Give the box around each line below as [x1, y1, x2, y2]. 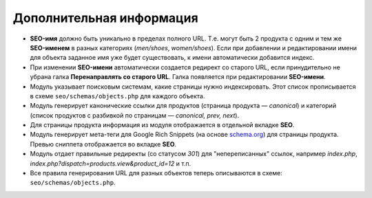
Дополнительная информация [12, 10, 199, 25]
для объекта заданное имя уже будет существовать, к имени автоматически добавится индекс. [30, 54, 315, 62]
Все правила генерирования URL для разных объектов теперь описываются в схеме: [30, 169, 282, 177]
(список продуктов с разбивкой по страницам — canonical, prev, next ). [30, 111, 240, 120]
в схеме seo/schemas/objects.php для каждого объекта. [30, 91, 205, 100]
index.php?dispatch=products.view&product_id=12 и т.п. [30, 159, 192, 168]
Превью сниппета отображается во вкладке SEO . [30, 140, 177, 148]
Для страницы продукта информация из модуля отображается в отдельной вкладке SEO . [30, 121, 295, 129]
